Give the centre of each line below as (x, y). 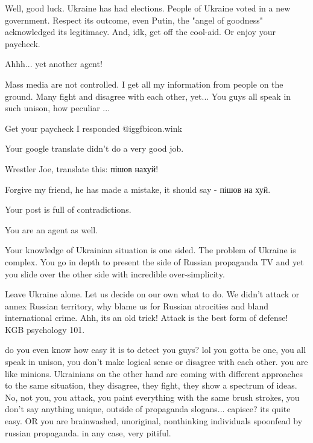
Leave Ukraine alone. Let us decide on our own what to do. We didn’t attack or (152, 294)
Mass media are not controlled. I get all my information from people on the (144, 84)
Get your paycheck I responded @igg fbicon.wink (93, 128)
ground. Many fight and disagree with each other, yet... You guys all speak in (148, 96)
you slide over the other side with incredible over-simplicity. (115, 273)
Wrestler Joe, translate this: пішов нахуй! (82, 168)
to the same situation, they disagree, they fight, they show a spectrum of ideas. (151, 385)
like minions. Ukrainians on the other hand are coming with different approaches (154, 373)
